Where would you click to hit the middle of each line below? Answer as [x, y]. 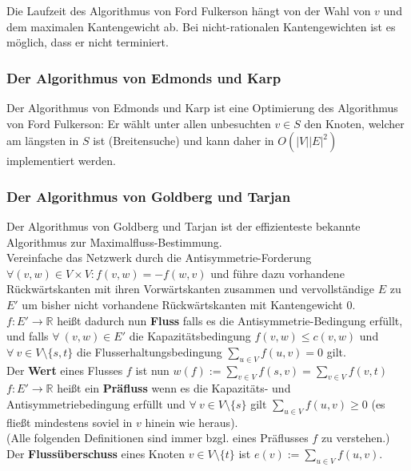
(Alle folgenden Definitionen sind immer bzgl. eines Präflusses [158, 438]
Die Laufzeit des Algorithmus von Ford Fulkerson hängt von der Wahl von [189, 10]
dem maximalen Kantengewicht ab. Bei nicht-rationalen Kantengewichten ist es [201, 26]
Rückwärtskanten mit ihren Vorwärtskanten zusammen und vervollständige [190, 289]
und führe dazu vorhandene [277, 273]
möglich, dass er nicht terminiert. [88, 42]
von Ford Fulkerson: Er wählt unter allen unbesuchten [139, 123]
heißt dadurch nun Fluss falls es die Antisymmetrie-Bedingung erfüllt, [230, 320]
